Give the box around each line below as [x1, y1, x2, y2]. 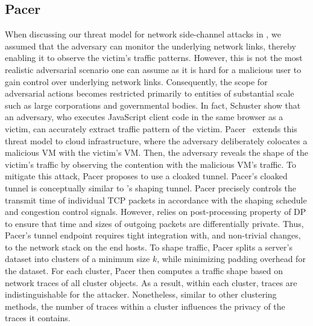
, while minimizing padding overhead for [157, 252, 306, 265]
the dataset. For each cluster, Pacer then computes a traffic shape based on [5, 264, 283, 277]
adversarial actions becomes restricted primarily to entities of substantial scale [5, 87, 294, 100]
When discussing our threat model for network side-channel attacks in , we [5, 28, 281, 40]
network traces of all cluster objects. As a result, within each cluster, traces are [5, 276, 297, 289]
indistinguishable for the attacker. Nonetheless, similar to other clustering [5, 288, 277, 301]
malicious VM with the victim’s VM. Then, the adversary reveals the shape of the [5, 146, 308, 159]
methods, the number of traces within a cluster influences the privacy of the [5, 299, 285, 312]
